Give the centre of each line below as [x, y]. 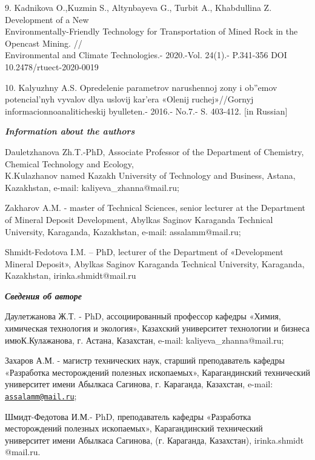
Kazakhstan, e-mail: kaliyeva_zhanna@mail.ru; [92, 187]
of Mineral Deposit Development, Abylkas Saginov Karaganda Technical [139, 219]
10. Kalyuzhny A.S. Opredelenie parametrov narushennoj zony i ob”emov [141, 87]
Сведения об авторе [43, 295]
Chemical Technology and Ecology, [69, 163]
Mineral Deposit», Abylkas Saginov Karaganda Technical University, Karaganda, [155, 263]
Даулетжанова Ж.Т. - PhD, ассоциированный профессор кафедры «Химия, [143, 316]
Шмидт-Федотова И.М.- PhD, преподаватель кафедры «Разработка [128, 416]
